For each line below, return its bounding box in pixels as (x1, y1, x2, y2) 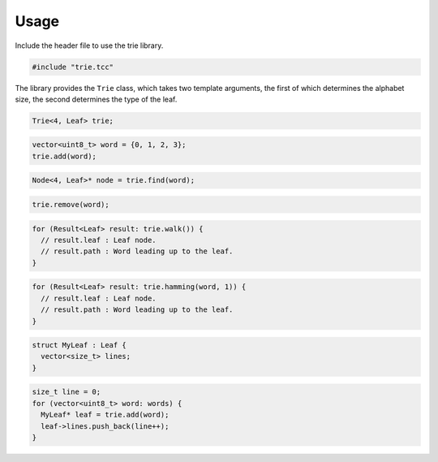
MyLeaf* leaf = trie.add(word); (41, 410, 170, 420)
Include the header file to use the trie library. (15, 41, 164, 50)
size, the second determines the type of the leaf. (15, 94, 178, 104)
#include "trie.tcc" (32, 62, 114, 71)
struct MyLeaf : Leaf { (32, 341, 127, 350)
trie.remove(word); (32, 200, 109, 209)
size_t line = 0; (32, 387, 101, 397)
